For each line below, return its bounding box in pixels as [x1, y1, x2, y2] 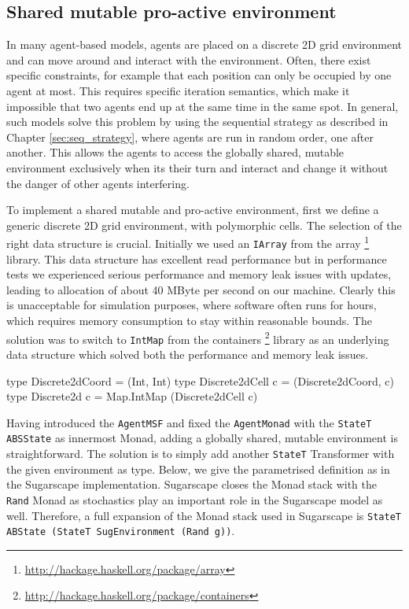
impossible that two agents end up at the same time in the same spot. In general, [6, 98, 399, 114]
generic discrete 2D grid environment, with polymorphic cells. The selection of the [6, 216, 402, 233]
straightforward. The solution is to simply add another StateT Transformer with [6, 445, 395, 462]
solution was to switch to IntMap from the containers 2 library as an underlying [6, 328, 389, 347]
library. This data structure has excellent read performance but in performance [6, 250, 387, 267]
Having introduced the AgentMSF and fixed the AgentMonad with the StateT [6, 414, 372, 430]
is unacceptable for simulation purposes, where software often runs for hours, [6, 297, 377, 313]
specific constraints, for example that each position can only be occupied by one [6, 67, 392, 83]
